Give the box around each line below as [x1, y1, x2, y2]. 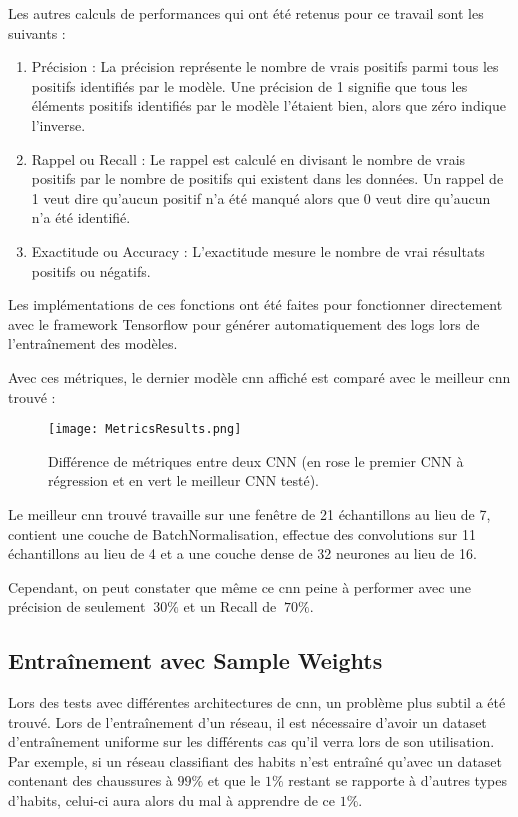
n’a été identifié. [31, 207, 131, 228]
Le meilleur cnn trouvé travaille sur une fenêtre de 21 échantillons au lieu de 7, [8, 503, 491, 524]
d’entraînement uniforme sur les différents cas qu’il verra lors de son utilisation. [8, 731, 495, 752]
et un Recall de [183, 596, 277, 617]
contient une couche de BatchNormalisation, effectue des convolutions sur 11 [8, 523, 476, 544]
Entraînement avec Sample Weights [8, 645, 383, 676]
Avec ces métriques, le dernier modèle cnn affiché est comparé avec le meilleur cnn [8, 366, 511, 387]
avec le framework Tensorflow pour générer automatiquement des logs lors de [8, 313, 480, 334]
